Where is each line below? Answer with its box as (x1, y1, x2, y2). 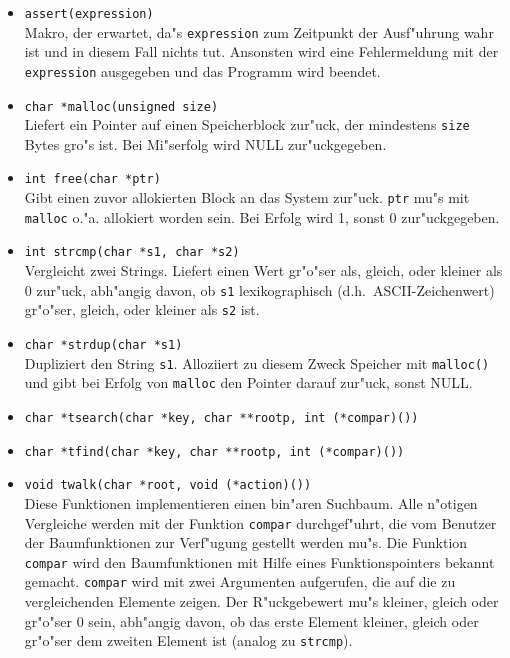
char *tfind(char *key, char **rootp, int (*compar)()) (24, 444, 405, 459)
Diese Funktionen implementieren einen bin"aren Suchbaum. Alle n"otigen (24, 492, 478, 513)
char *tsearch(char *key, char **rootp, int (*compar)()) (24, 410, 419, 425)
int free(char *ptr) (24, 172, 161, 187)
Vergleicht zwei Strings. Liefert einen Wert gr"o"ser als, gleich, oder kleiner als (24, 260, 503, 281)
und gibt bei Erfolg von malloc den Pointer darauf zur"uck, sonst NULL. (24, 372, 473, 393)
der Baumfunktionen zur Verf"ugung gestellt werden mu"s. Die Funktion (24, 532, 468, 553)
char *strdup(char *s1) (24, 338, 183, 352)
